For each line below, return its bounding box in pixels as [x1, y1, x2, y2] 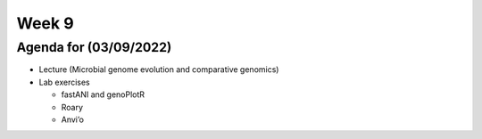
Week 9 [16, 13, 75, 33]
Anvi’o [61, 114, 85, 125]
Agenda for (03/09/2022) [16, 39, 172, 55]
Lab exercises [38, 77, 90, 87]
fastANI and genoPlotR [61, 89, 145, 100]
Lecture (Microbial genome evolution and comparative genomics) [38, 64, 279, 75]
